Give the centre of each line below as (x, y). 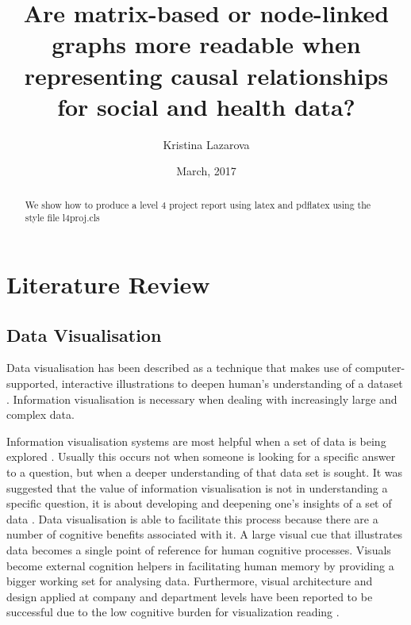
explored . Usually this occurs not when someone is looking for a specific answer (201, 456)
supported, (33, 383)
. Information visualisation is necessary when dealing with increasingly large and (202, 399)
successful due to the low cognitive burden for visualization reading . (173, 612)
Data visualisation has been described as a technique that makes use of (179, 368)
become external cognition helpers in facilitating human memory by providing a (200, 565)
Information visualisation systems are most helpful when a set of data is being (196, 441)
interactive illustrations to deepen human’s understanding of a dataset (232, 383)
